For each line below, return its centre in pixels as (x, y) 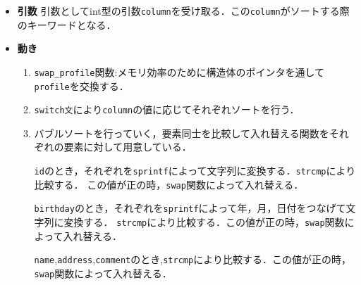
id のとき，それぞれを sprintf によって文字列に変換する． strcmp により (195, 170)
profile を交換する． (81, 85)
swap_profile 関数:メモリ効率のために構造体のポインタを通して (179, 71)
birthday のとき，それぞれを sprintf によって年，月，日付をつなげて (190, 208)
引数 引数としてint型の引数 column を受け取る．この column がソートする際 (183, 11)
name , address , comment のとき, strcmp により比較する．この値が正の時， (192, 259)
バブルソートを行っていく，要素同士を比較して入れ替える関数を (182, 133)
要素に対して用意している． (128, 147)
